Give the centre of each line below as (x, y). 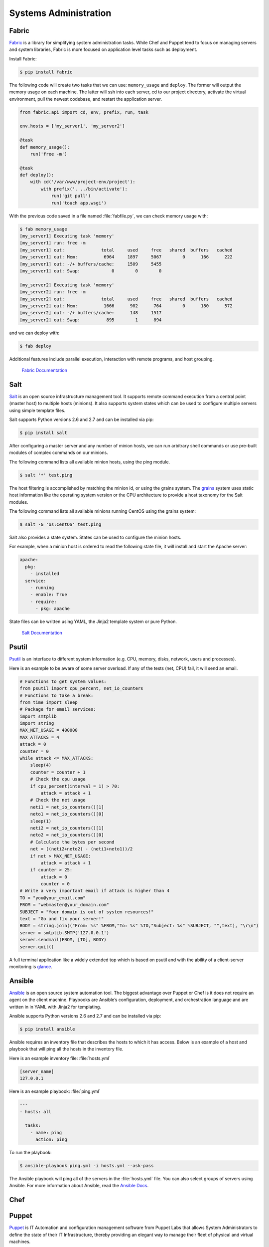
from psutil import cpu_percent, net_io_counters (81, 689)
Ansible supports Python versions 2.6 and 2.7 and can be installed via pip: (85, 1016)
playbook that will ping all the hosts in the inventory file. (66, 1049)
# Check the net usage (58, 800)
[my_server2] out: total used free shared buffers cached (126, 299)
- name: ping (46, 1133)
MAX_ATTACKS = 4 (40, 737)
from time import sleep (49, 702)
